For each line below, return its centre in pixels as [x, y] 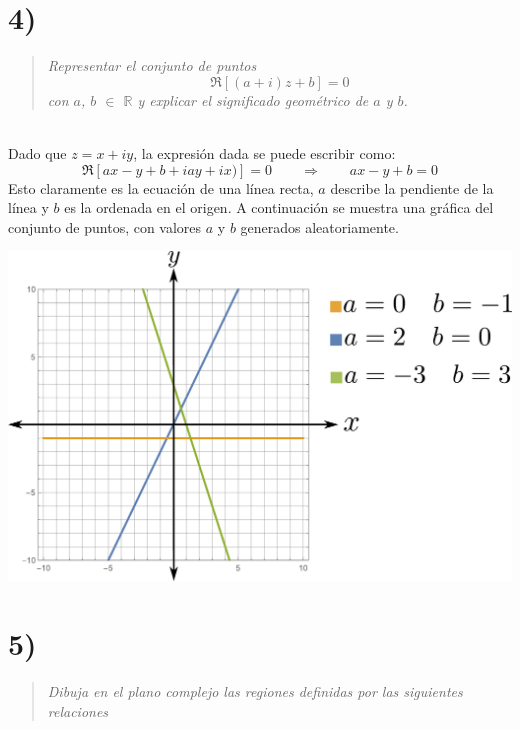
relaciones [78, 710]
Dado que [37, 152]
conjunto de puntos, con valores [105, 226]
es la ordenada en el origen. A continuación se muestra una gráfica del [279, 207]
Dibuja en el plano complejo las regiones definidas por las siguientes [255, 691]
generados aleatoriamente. [319, 226]
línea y [28, 207]
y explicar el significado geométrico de [253, 99]
